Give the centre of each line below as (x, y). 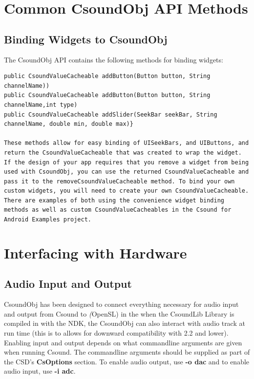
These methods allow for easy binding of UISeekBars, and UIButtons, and (127, 143)
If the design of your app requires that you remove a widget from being (127, 162)
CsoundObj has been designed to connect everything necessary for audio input (121, 304)
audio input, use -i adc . (40, 371)
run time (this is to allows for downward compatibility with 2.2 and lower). (116, 333)
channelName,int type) (41, 105)
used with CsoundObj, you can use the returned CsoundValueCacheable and (127, 172)
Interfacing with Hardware (95, 252)
